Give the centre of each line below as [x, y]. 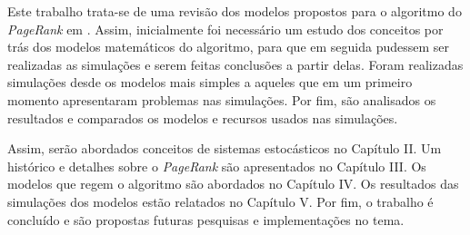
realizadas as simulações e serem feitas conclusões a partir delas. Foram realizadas [235, 64]
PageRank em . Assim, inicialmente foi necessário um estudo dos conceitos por [225, 29]
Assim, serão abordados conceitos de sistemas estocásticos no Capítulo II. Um [225, 148]
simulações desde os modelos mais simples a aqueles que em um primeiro [210, 82]
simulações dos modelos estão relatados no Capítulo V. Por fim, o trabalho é [220, 201]
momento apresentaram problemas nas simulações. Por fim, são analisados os [222, 99]
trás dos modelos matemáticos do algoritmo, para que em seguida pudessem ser [229, 47]
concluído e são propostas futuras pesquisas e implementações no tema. [206, 219]
